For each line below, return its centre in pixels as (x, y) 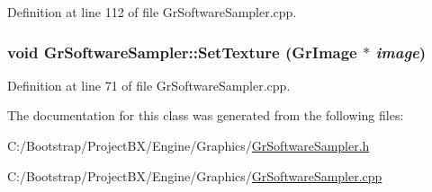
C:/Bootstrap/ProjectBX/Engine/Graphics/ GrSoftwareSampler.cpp (195, 175)
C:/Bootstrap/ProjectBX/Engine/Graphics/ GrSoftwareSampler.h (189, 145)
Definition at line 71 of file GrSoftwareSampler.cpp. (149, 85)
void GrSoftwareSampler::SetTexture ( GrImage (182, 52)
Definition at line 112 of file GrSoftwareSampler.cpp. (152, 12)
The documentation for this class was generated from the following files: (206, 115)
